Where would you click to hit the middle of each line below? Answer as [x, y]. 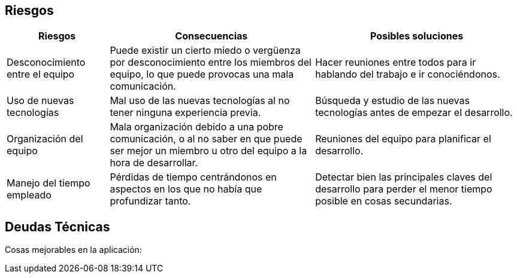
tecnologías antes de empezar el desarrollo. [414, 113]
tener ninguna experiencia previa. [185, 113]
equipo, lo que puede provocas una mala [202, 74]
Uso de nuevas [40, 101]
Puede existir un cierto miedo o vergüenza [205, 51]
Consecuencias [211, 36]
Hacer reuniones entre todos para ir [396, 62]
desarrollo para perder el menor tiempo [404, 189]
